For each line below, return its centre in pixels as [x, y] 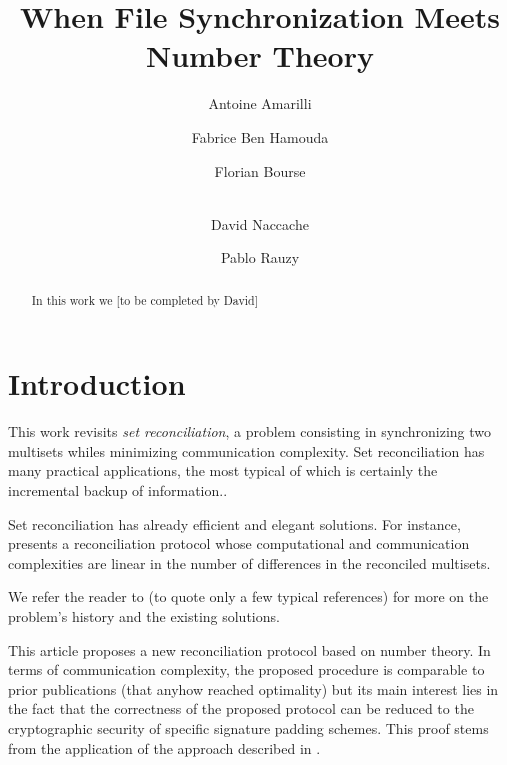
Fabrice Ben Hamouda [260, 136]
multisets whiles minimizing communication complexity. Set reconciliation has [246, 450]
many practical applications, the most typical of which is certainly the [223, 470]
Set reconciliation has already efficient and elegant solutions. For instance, [234, 523]
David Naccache [260, 223]
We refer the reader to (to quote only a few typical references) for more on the [248, 596]
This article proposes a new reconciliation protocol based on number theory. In [249, 649]
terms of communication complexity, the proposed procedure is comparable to [246, 669]
